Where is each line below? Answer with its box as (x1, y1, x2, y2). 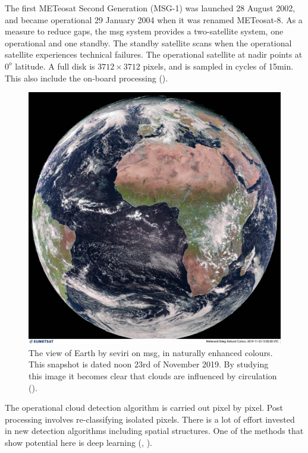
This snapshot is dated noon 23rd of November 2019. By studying (29, 358, 269, 370)
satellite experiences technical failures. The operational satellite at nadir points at (5, 48, 303, 61)
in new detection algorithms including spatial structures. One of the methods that (5, 424, 304, 437)
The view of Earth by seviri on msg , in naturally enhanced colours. (29, 346, 273, 358)
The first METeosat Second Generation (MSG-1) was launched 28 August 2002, (5, 2, 296, 14)
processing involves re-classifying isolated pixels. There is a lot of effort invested (5, 413, 295, 425)
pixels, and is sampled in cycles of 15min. (143, 59, 294, 72)
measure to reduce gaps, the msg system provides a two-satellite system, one (5, 25, 284, 37)
